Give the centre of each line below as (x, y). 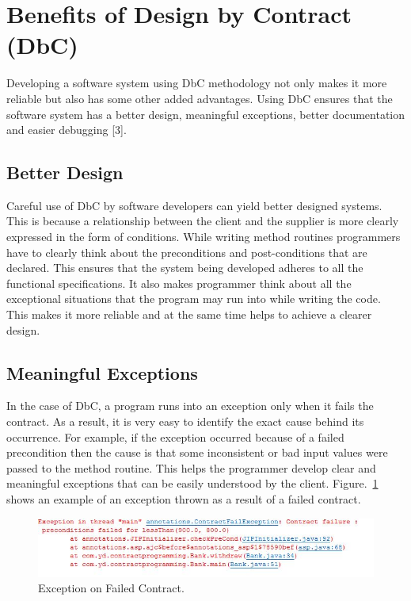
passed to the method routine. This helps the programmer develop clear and (191, 467)
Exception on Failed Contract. (111, 588)
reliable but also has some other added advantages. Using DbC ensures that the (200, 98)
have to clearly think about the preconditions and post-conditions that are (187, 252)
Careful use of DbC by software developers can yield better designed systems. (194, 205)
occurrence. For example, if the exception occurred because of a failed (175, 436)
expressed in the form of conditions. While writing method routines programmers (204, 237)
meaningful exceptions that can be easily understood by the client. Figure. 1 (192, 483)
